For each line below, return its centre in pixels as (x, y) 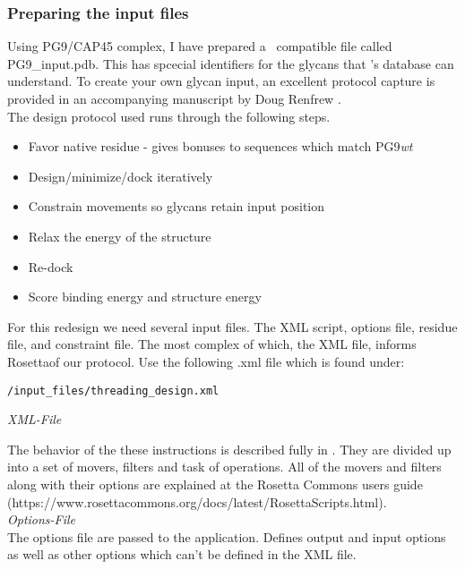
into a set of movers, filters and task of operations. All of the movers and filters (224, 467)
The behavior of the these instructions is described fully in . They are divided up (229, 449)
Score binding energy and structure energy (145, 297)
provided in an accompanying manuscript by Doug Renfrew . (174, 98)
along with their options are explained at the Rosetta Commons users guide (215, 484)
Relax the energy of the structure (120, 236)
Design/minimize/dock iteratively (121, 176)
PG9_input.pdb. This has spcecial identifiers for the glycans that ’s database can (231, 63)
